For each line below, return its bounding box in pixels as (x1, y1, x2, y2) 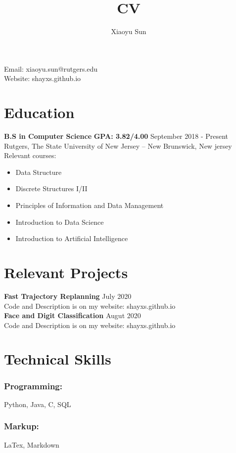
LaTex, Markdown (4, 439, 59, 450)
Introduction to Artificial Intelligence (15, 233, 128, 244)
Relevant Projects (4, 262, 128, 282)
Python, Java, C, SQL (4, 399, 71, 409)
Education (4, 102, 75, 123)
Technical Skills (4, 349, 111, 369)
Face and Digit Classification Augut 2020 (4, 310, 141, 321)
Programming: (4, 379, 62, 392)
